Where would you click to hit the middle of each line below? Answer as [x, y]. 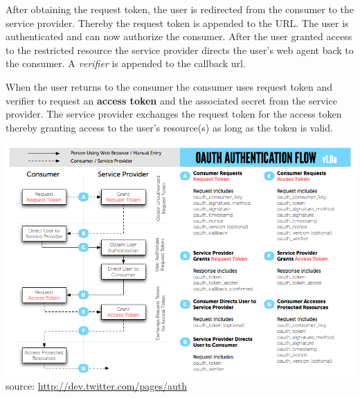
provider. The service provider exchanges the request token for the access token [174, 114]
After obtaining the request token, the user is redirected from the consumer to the [180, 9]
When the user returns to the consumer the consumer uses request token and [169, 86]
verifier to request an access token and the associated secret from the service [171, 100]
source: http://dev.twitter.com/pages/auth [96, 386]
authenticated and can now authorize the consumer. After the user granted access [179, 36]
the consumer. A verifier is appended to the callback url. [126, 63]
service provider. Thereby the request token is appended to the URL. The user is [177, 22]
